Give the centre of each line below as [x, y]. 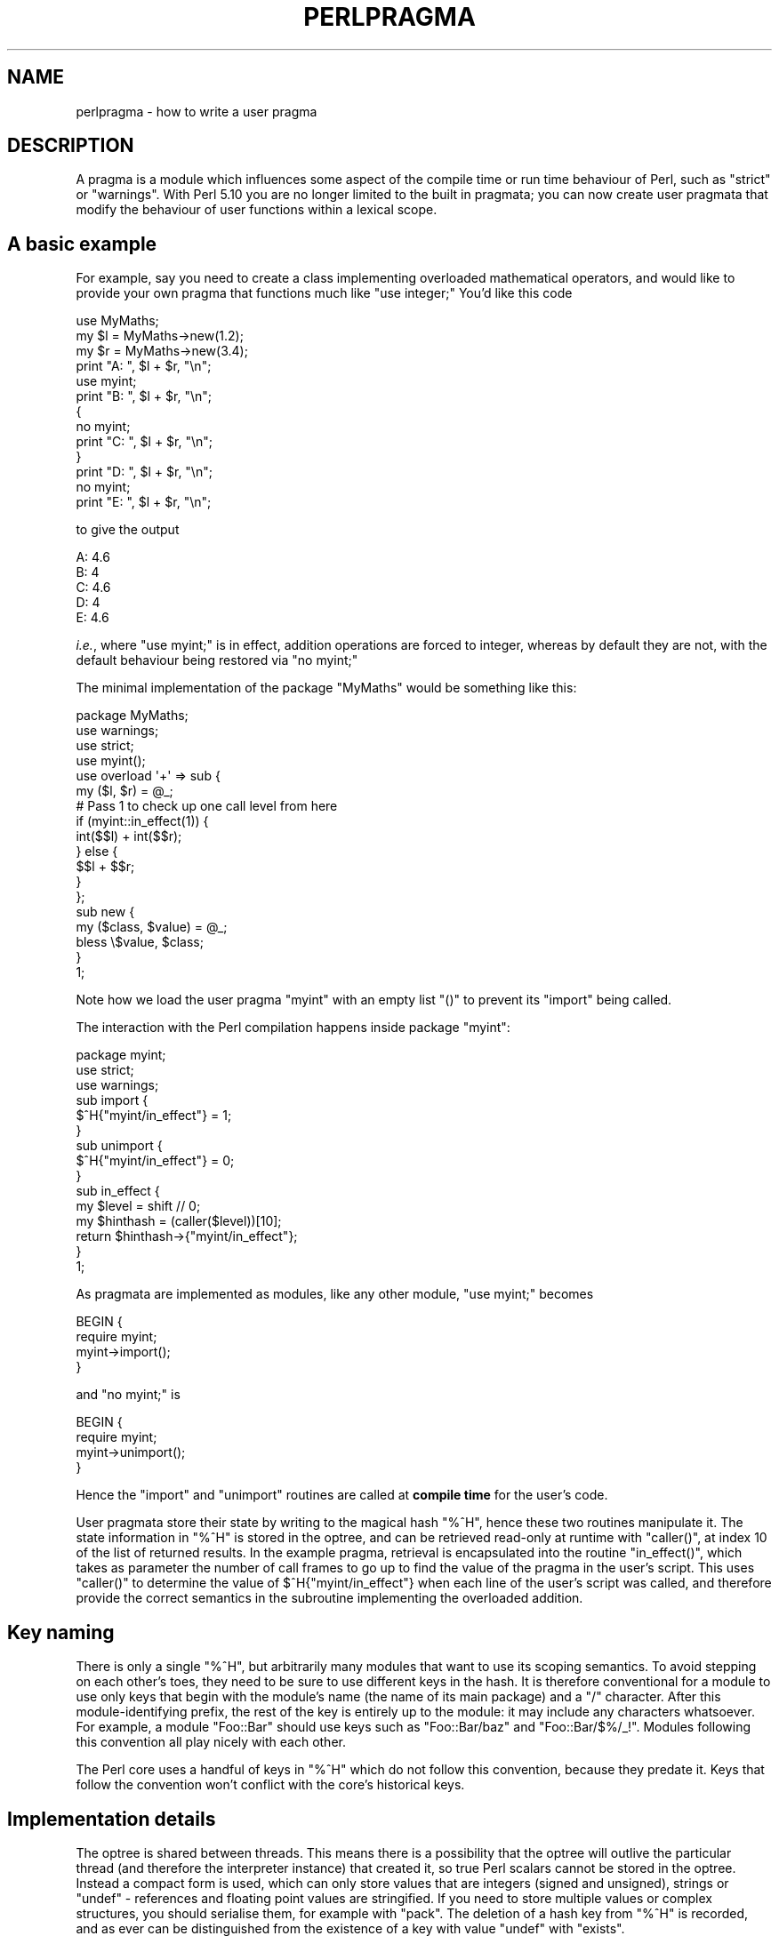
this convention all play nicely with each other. [211, 1742]
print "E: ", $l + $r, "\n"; [144, 502]
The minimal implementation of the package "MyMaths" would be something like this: [326, 688]
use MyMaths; [117, 321]
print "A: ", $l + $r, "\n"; [144, 366]
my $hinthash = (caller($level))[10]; [179, 1221]
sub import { [112, 1100]
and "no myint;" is [128, 1395]
